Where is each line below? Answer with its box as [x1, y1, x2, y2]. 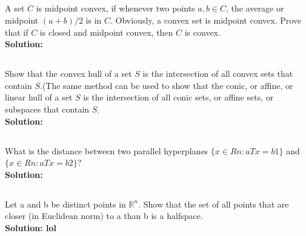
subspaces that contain [5, 102, 90, 115]
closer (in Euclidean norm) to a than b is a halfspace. [5, 209, 203, 222]
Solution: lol [5, 221, 56, 234]
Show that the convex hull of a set [5, 67, 132, 80]
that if [5, 25, 28, 38]
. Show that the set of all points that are [138, 197, 289, 210]
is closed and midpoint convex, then [39, 25, 173, 38]
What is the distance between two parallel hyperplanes [5, 144, 208, 157]
